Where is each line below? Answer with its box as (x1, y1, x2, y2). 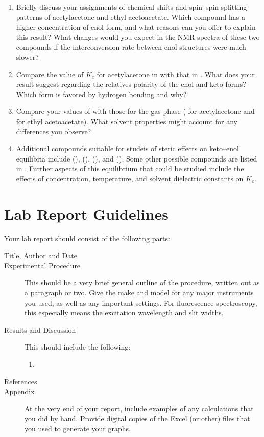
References (4, 376, 37, 386)
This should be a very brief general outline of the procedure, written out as (25, 277, 260, 288)
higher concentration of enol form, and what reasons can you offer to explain (16, 21, 256, 32)
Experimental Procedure (4, 260, 81, 270)
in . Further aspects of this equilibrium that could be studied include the (16, 163, 244, 174)
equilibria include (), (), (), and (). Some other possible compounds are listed (16, 153, 257, 164)
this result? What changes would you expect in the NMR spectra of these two (16, 31, 260, 42)
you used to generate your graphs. (25, 423, 131, 433)
